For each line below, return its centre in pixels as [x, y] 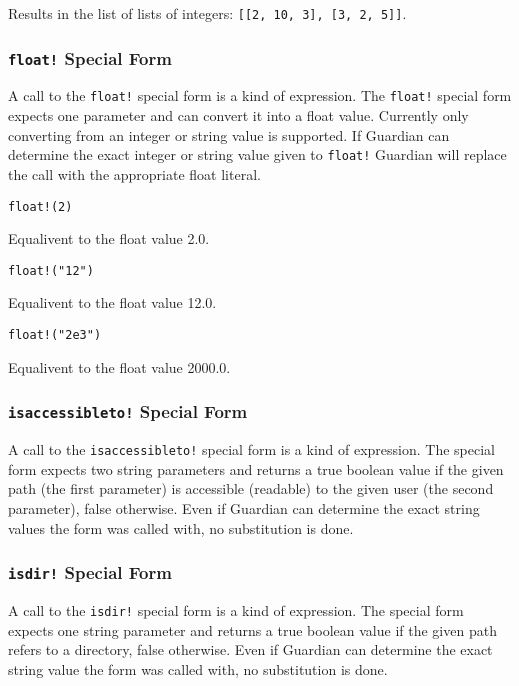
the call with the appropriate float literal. [134, 173]
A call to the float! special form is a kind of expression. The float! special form [260, 95]
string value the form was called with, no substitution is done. [198, 668]
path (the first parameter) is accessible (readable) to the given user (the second [251, 488]
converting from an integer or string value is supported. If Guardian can [229, 134]
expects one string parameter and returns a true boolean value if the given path [252, 629]
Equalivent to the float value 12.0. [112, 302]
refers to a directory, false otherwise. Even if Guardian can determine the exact [250, 649]
